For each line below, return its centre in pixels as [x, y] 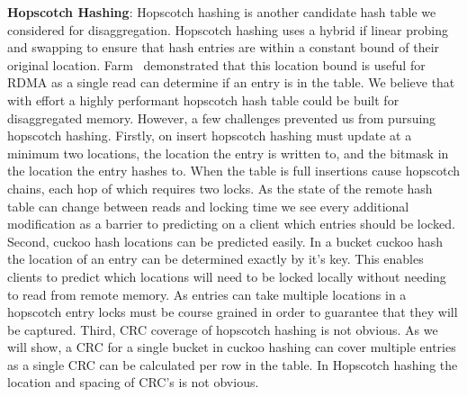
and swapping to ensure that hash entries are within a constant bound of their [224, 47]
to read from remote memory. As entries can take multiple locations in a [207, 294]
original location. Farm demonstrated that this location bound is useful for [216, 64]
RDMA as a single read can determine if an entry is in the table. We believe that [231, 82]
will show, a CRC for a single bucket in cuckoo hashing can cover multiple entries [232, 347]
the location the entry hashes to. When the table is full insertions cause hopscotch [234, 171]
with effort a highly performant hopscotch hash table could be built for [203, 99]
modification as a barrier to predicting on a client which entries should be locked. [231, 224]
